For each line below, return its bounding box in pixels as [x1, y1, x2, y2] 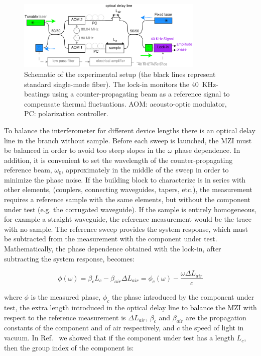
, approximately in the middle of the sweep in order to [61, 164, 229, 175]
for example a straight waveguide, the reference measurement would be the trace [4, 214, 252, 224]
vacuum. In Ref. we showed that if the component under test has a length [4, 332, 234, 343]
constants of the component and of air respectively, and [4, 322, 175, 333]
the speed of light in [182, 322, 244, 333]
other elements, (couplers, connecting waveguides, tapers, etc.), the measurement [4, 184, 252, 195]
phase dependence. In [174, 145, 240, 155]
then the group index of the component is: [4, 342, 134, 352]
